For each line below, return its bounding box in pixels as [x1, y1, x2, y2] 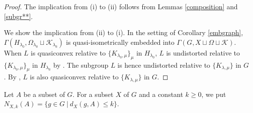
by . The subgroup [53, 59, 109, 70]
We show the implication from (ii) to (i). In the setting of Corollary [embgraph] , [4, 27, 243, 38]
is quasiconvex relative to [31, 47, 106, 57]
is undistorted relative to [166, 47, 240, 57]
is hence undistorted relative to [117, 59, 211, 70]
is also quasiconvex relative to [30, 72, 119, 82]
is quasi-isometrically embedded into [66, 37, 175, 47]
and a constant [139, 89, 183, 99]
